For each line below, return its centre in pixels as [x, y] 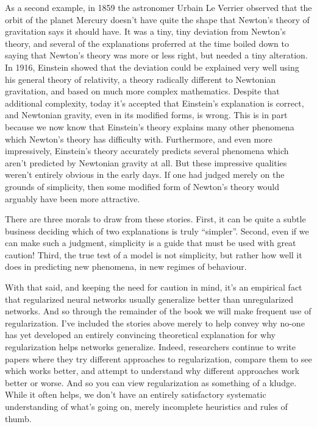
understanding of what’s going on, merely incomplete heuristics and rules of [146, 406]
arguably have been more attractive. [73, 198]
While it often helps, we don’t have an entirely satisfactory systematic [136, 394]
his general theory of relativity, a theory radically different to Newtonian [141, 79]
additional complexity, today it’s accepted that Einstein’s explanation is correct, [155, 103]
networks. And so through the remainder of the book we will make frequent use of [158, 311]
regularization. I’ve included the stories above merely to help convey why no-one [155, 323]
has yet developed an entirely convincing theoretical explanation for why [140, 335]
